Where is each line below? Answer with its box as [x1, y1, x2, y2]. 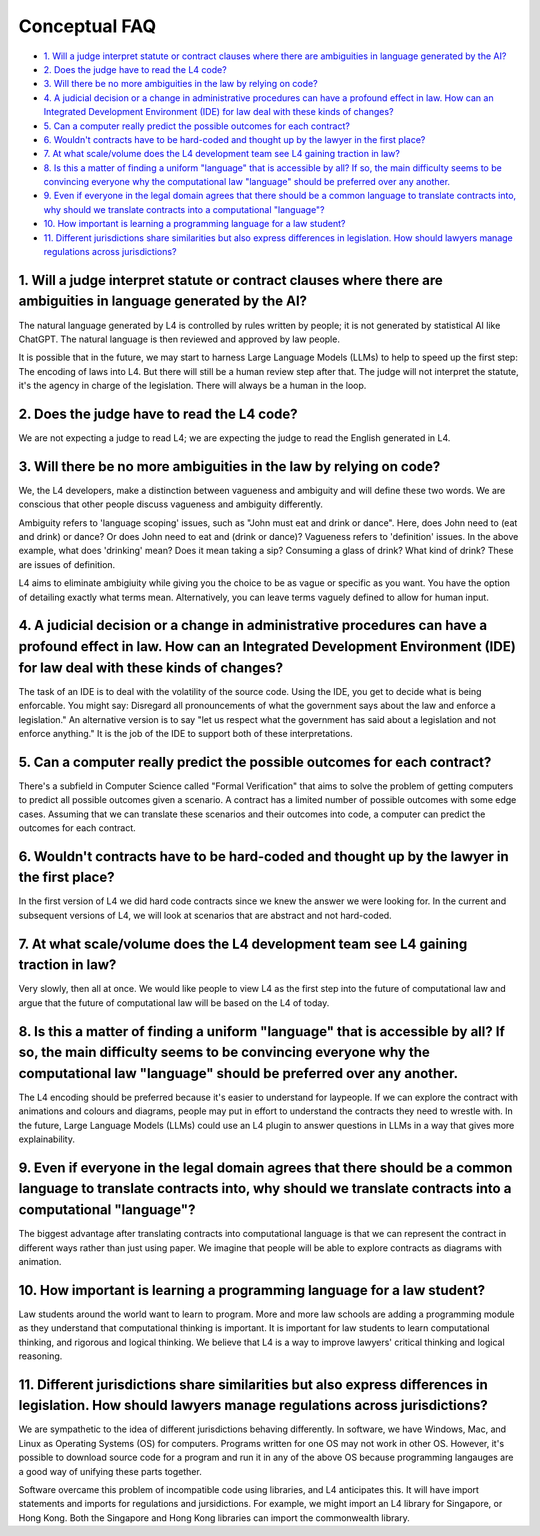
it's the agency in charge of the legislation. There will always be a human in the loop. [18, 380, 367, 392]
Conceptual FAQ [18, 15, 157, 37]
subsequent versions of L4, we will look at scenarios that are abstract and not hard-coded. [18, 909, 392, 921]
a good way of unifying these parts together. [18, 1465, 202, 1477]
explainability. [18, 1133, 75, 1145]
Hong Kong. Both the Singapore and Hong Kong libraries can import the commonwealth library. [18, 1511, 410, 1524]
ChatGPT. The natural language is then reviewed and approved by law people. [18, 333, 340, 345]
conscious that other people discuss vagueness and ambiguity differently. [18, 498, 324, 510]
